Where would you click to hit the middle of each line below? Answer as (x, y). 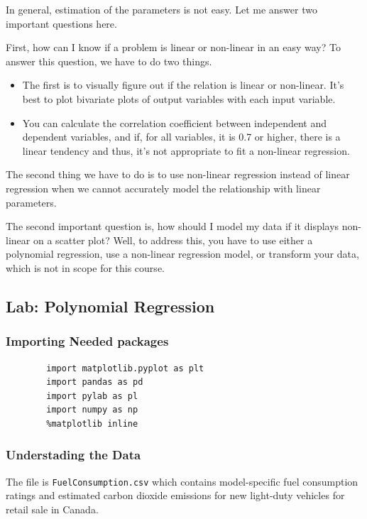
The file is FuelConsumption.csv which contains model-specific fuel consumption (182, 481)
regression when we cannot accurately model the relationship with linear (163, 188)
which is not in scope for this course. (85, 267)
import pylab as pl (92, 396)
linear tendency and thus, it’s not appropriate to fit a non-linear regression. (186, 150)
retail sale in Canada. (52, 509)
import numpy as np (92, 410)
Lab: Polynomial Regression (110, 306)
